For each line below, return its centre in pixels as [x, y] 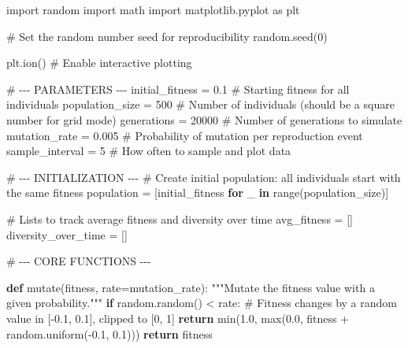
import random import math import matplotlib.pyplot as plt [153, 9]
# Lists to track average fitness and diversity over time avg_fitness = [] [180, 218]
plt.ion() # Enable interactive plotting [99, 63]
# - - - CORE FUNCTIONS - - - [79, 261]
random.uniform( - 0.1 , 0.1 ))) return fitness [109, 333]
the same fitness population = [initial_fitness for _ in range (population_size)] [198, 193]
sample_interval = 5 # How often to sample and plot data [149, 151]
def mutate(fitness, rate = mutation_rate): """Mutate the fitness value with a [191, 287]
